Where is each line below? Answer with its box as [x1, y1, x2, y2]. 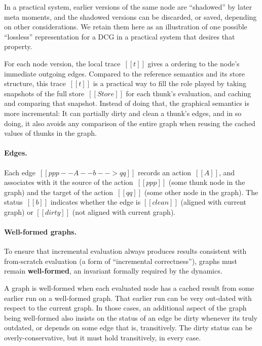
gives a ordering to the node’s [147, 58, 240, 68]
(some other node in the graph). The [144, 186, 258, 197]
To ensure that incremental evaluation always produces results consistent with [4, 246, 247, 256]
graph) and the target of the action [4, 186, 114, 197]
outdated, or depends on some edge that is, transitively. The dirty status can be [4, 322, 252, 333]
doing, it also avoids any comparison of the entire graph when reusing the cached [4, 118, 255, 128]
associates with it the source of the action [4, 177, 133, 187]
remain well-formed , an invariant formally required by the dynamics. [4, 265, 222, 276]
